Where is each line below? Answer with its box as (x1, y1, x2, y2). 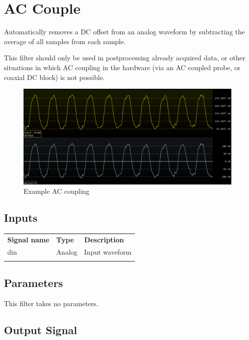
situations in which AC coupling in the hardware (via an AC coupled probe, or (4, 62, 241, 72)
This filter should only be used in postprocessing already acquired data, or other (4, 52, 246, 63)
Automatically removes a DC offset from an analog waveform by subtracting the (4, 26, 245, 37)
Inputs (4, 210, 38, 225)
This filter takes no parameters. (4, 298, 99, 309)
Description (84, 234, 124, 244)
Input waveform (84, 246, 132, 257)
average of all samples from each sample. (4, 36, 126, 46)
